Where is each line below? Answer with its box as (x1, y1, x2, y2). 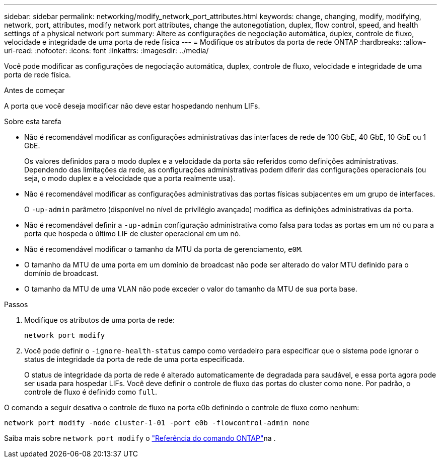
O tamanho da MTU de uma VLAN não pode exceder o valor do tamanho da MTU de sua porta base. (24, 285, 357, 293)
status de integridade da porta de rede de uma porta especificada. (24, 355, 245, 363)
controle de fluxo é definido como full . (24, 388, 158, 396)
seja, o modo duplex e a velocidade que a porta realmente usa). (24, 174, 235, 182)
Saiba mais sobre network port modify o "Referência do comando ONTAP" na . (4, 434, 276, 442)
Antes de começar (4, 86, 65, 95)
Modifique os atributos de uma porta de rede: (24, 316, 175, 324)
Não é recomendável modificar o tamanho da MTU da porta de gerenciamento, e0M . (24, 245, 303, 253)
